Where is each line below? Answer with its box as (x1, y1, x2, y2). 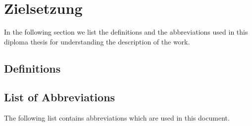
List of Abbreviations (4, 89, 115, 105)
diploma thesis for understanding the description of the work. (4, 36, 190, 46)
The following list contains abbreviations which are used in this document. (4, 113, 230, 123)
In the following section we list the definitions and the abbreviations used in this (4, 27, 248, 37)
